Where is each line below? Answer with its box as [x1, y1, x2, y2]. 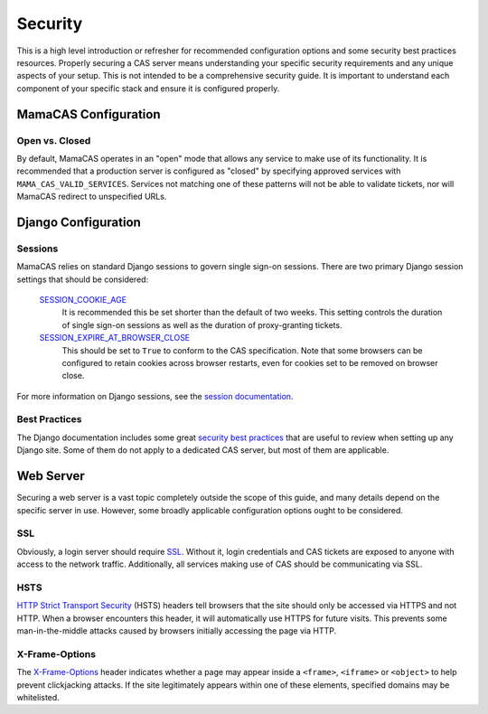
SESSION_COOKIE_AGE [39, 294, 127, 305]
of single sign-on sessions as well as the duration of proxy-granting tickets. [61, 319, 343, 330]
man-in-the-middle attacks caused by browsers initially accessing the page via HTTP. [16, 625, 337, 636]
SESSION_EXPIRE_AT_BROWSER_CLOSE [39, 333, 191, 343]
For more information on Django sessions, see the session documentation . [16, 390, 294, 401]
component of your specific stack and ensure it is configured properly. [16, 82, 280, 94]
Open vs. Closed [16, 134, 91, 146]
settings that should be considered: [16, 274, 149, 285]
